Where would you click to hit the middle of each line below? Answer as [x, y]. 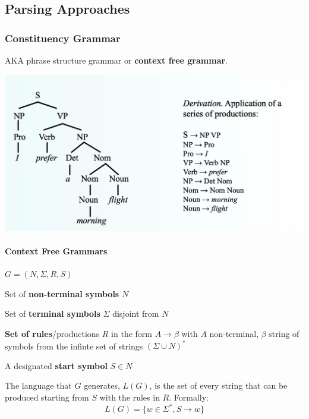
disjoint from [136, 314]
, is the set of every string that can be [218, 385]
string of [284, 334]
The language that [38, 385]
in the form [132, 334]
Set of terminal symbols [53, 314]
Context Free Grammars [56, 251]
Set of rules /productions [52, 334]
